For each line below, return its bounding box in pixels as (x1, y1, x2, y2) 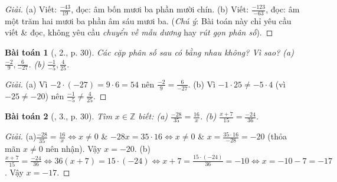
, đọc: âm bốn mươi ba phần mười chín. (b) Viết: (71, 3, 249, 15)
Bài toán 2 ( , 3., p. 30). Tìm (5, 110, 112, 122)
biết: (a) (138, 110, 168, 122)
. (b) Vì (188, 77, 215, 90)
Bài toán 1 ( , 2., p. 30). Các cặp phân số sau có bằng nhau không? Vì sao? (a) (5, 46, 294, 58)
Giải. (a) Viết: (5, 3, 57, 15)
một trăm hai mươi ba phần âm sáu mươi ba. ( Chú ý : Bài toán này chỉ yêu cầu (5, 14, 292, 27)
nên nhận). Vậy (45, 142, 102, 154)
